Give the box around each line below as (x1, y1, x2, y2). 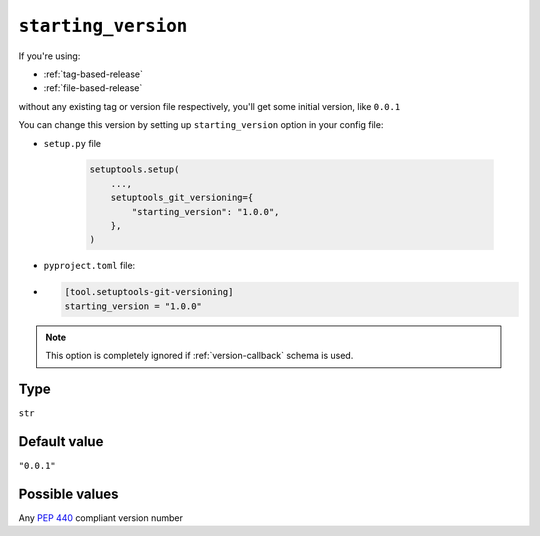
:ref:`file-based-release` (43, 82, 143, 94)
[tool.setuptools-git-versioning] (64, 286, 234, 298)
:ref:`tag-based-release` (43, 68, 144, 80)
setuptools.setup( (89, 164, 180, 175)
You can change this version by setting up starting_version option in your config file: (18, 119, 384, 131)
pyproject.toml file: (43, 260, 136, 272)
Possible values (18, 485, 119, 502)
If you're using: (18, 50, 81, 62)
